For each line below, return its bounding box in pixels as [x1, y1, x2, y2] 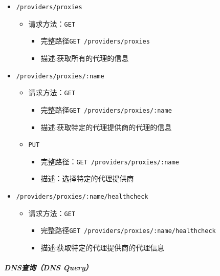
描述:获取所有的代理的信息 [40, 52, 129, 63]
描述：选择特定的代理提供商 [40, 173, 134, 184]
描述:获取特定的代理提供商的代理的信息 [40, 121, 172, 132]
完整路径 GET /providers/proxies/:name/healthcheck [40, 225, 216, 236]
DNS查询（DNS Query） [4, 262, 93, 273]
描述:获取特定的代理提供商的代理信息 [40, 242, 165, 252]
